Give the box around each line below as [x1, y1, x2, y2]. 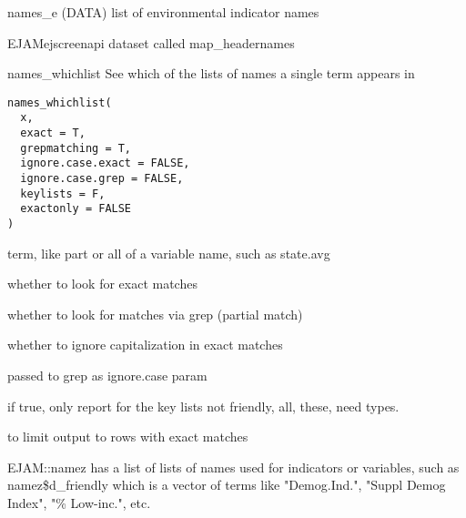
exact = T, [20, 127, 86, 140]
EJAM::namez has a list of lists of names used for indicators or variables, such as [7, 457, 460, 476]
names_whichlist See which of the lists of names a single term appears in [7, 64, 415, 83]
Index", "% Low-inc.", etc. [7, 493, 151, 513]
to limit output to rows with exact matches [7, 427, 248, 446]
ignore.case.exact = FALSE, [20, 157, 190, 170]
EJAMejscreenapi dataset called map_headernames [7, 33, 295, 52]
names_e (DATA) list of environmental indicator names [7, 3, 319, 21]
